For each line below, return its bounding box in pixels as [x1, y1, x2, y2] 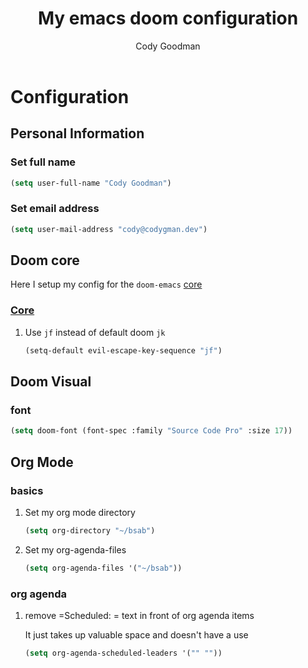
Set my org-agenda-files [24, 543, 127, 556]
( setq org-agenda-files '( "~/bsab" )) [24, 563, 183, 573]
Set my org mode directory [24, 506, 136, 518]
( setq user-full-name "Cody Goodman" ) [10, 178, 172, 188]
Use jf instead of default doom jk [24, 326, 166, 338]
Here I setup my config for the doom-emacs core [10, 278, 203, 291]
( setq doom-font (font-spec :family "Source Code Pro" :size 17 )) [10, 426, 293, 436]
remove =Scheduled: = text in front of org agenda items [24, 609, 255, 621]
